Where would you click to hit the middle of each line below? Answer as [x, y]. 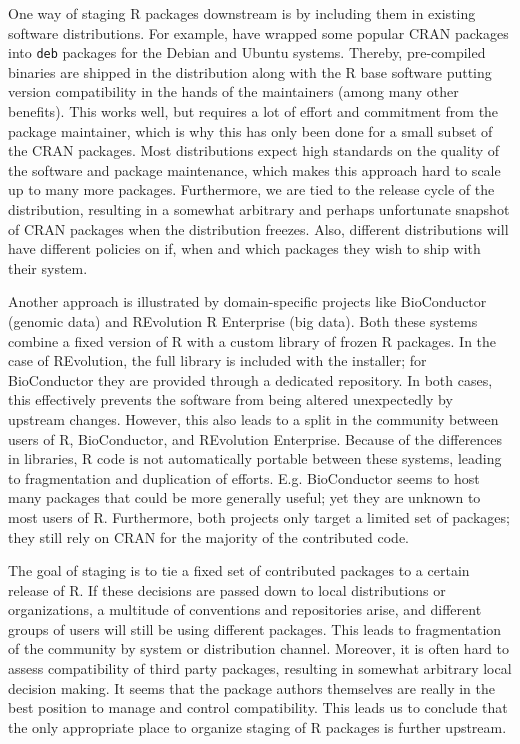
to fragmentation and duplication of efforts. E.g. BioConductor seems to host [244, 477]
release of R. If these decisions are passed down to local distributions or [227, 589]
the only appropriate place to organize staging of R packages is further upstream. [257, 726]
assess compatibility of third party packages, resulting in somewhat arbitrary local [260, 668]
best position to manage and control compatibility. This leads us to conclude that [258, 707]
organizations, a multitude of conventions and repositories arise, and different [245, 609]
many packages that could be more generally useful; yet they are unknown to [244, 497]
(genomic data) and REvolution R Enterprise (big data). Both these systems [243, 320]
